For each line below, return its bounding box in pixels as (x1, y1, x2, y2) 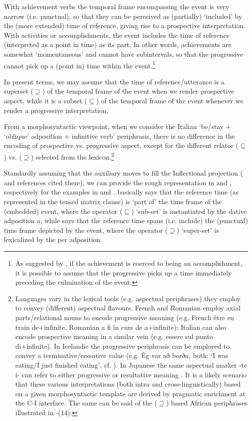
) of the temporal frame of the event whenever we (96, 96, 243, 105)
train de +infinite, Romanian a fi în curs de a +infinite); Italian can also (15, 322, 226, 332)
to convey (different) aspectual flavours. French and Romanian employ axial (15, 303, 241, 313)
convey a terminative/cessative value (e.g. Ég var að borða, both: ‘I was (15, 350, 228, 360)
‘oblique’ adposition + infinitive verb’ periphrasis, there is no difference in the (4, 130, 235, 141)
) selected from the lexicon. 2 (31, 150, 114, 162)
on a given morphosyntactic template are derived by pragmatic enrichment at (15, 388, 246, 398)
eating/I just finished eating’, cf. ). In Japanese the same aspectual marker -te (15, 359, 247, 370)
